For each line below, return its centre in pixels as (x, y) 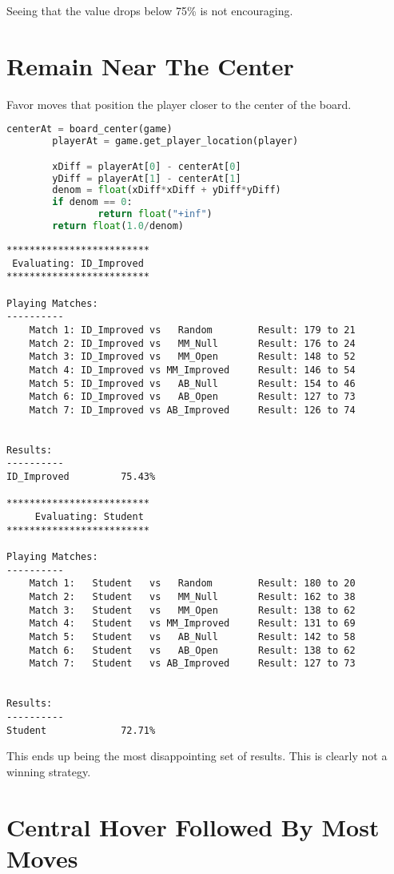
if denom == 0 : (92, 202)
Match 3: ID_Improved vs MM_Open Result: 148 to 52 (192, 357)
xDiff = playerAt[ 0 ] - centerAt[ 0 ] (147, 166)
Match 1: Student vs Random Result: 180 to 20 (192, 584)
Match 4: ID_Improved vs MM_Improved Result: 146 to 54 (192, 370)
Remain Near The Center (150, 65)
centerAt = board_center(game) (90, 129)
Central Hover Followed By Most (193, 826)
